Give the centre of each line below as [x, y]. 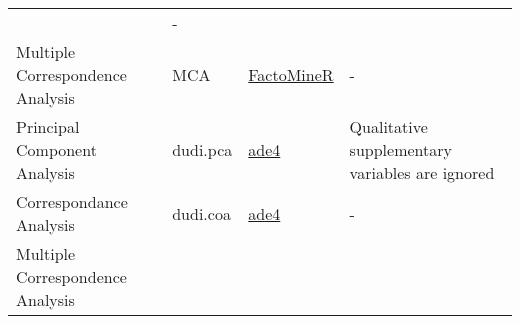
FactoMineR [291, 74]
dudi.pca [202, 149]
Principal [48, 126]
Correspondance [72, 201]
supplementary [400, 149]
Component [56, 149]
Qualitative [388, 126]
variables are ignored [422, 172]
